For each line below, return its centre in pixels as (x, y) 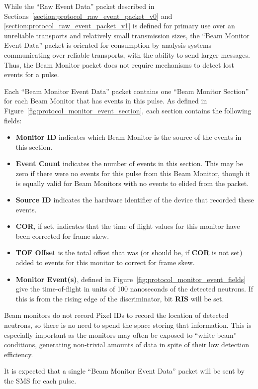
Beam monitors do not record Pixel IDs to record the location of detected (116, 315)
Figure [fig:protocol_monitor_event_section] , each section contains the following (128, 110)
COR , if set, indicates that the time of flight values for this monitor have (128, 226)
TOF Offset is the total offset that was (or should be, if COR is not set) (129, 252)
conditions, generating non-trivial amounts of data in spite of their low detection (127, 344)
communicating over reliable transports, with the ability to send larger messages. (127, 54)
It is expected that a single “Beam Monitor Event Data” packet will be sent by (124, 371)
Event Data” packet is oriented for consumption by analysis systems (108, 45)
